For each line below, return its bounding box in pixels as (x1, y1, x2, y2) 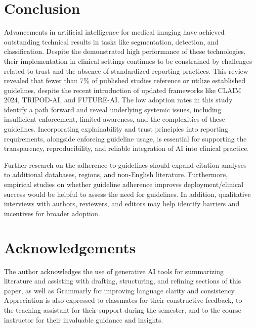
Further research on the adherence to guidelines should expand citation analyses (4, 159, 247, 170)
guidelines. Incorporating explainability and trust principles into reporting (4, 124, 228, 134)
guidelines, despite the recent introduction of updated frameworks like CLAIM (4, 85, 242, 95)
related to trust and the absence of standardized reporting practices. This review (4, 65, 249, 76)
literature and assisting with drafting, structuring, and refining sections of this (4, 276, 241, 286)
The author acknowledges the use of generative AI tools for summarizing (4, 266, 224, 276)
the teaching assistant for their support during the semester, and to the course (4, 304, 241, 315)
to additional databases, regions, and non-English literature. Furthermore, (4, 169, 228, 180)
